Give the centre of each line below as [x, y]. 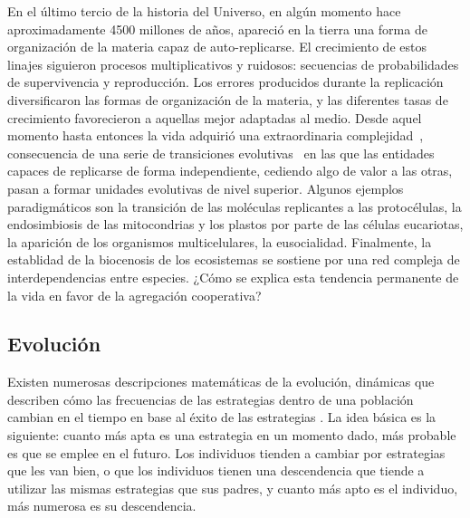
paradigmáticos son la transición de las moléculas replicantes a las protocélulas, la [235, 206]
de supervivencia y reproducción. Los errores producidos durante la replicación [225, 82]
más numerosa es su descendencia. [102, 506]
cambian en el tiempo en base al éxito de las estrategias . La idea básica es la [222, 417]
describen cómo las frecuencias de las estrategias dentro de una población [211, 399]
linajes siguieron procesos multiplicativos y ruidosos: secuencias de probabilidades [233, 64]
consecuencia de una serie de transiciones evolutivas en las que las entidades [221, 153]
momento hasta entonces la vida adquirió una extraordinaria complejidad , [216, 135]
